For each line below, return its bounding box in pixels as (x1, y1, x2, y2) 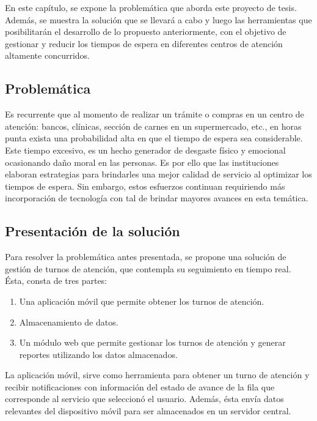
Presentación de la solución (5, 222, 180, 240)
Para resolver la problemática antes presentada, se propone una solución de (5, 250, 286, 263)
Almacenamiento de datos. (19, 315, 118, 328)
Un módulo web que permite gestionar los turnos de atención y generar (19, 336, 286, 349)
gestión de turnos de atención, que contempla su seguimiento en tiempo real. (5, 262, 291, 275)
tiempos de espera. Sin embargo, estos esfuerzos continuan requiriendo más (5, 179, 285, 192)
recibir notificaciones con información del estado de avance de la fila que (5, 380, 275, 393)
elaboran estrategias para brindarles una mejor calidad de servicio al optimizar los (5, 168, 312, 181)
